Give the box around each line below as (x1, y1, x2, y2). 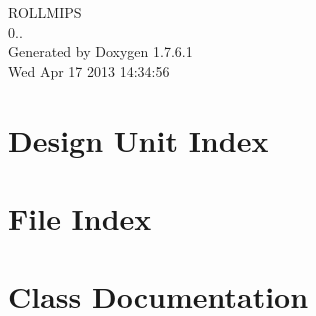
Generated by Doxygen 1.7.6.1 (8, 41, 193, 62)
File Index (8, 197, 152, 238)
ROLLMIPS (8, 2, 82, 22)
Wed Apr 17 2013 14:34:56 (8, 60, 170, 81)
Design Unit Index (8, 119, 269, 160)
